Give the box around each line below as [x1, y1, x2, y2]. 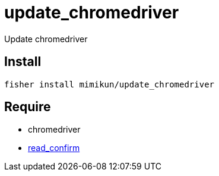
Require [4, 99, 51, 115]
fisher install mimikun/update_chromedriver [4, 79, 215, 89]
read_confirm [28, 143, 80, 153]
